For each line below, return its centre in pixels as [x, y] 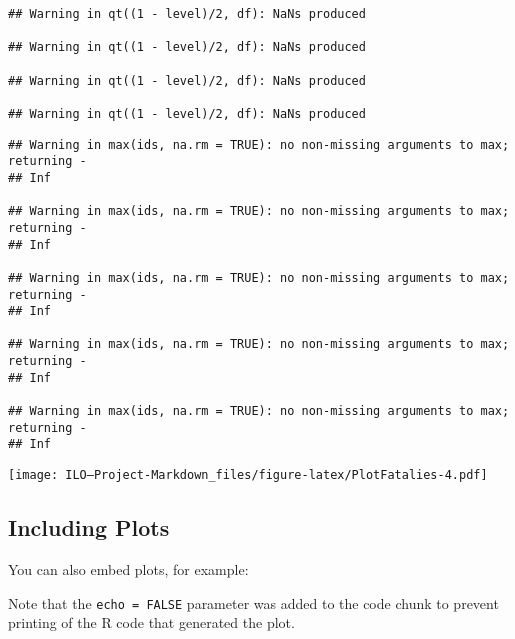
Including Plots [89, 527]
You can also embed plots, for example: [128, 568]
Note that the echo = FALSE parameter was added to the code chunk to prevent [253, 602]
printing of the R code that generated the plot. [151, 622]
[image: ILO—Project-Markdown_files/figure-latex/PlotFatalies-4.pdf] [248, 475]
